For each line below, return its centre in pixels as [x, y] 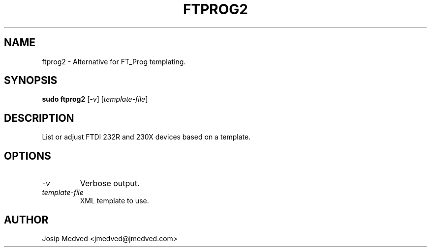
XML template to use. [114, 201]
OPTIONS [28, 156]
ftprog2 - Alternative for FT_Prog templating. [114, 61]
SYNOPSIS [31, 81]
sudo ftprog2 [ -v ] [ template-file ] [95, 99]
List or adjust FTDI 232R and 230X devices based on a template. [146, 137]
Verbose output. [110, 183]
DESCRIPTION [39, 118]
